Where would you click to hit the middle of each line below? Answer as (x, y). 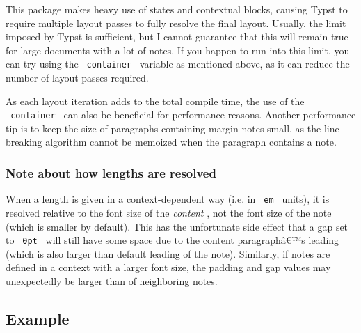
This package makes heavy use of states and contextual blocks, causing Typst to (177, 9)
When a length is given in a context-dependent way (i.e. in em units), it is (168, 199)
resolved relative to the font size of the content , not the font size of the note (169, 212)
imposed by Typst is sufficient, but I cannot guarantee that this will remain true (177, 37)
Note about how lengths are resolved (111, 172)
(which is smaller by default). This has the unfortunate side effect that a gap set (177, 226)
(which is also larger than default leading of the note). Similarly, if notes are (168, 253)
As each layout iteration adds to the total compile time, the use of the (155, 101)
